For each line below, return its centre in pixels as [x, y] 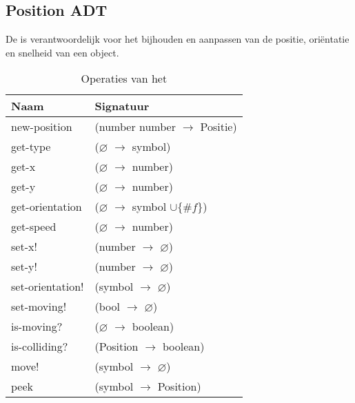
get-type [31, 147]
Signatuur [122, 106]
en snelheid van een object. [62, 52]
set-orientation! [48, 287]
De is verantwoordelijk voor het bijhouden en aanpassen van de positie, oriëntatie [177, 39]
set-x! [24, 247]
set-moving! [39, 307]
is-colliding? [40, 347]
